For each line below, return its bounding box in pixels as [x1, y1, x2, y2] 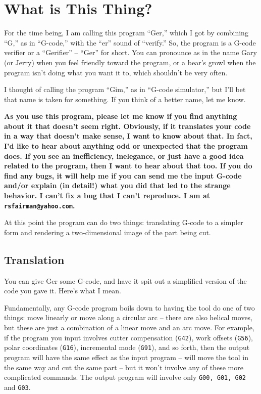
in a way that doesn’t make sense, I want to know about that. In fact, [4, 130, 252, 141]
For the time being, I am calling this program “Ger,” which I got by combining [4, 27, 248, 38]
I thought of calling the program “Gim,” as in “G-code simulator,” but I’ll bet [4, 84, 246, 95]
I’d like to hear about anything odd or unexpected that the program [4, 141, 248, 151]
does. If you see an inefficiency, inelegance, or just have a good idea [4, 150, 244, 161]
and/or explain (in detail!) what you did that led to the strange [4, 180, 231, 191]
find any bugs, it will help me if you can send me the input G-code [4, 170, 242, 181]
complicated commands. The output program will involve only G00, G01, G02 [4, 372, 246, 382]
